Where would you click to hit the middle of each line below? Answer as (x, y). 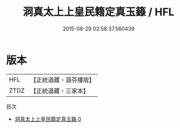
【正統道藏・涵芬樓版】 (63, 80)
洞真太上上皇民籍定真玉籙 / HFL (99, 12)
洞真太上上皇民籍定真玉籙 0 (48, 119)
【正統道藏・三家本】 (60, 90)
